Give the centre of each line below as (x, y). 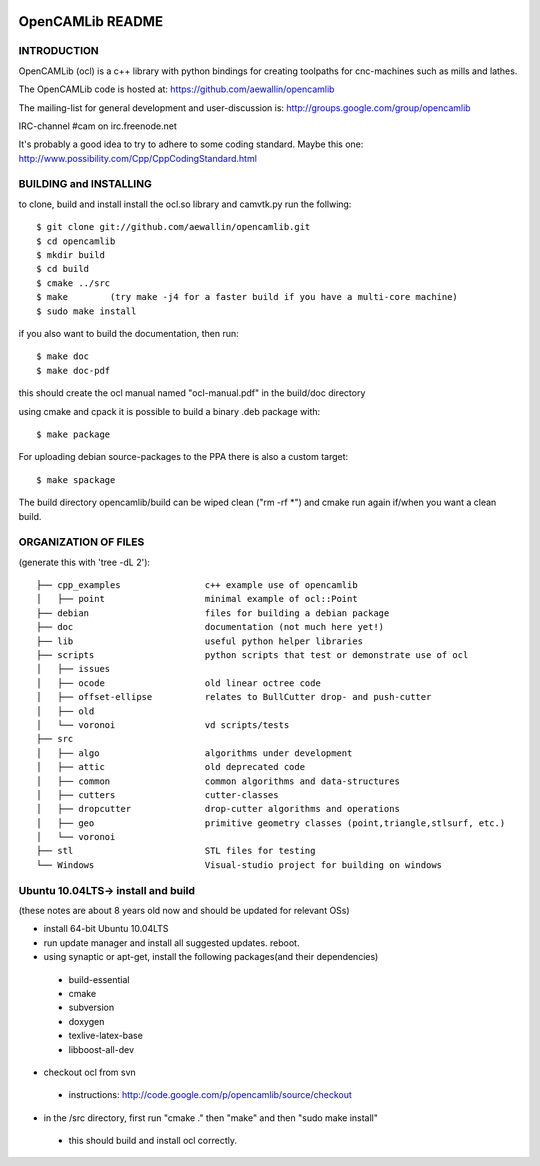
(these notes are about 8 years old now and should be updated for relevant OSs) (184, 910)
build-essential (99, 979)
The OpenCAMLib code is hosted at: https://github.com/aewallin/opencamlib (176, 89)
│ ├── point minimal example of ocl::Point (197, 599)
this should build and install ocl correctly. (153, 1141)
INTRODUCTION (58, 51)
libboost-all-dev (101, 1049)
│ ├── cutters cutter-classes (157, 794)
